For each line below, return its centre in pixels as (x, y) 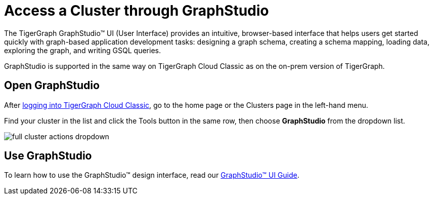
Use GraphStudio (48, 156)
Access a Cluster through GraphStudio (137, 11)
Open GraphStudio (52, 86)
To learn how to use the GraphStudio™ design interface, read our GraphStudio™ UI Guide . (152, 175)
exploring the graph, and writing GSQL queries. (82, 50)
